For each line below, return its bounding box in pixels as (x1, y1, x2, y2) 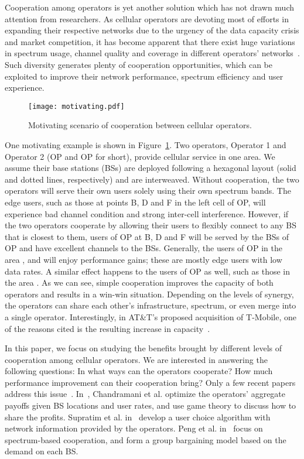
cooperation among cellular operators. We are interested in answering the (5, 353, 268, 365)
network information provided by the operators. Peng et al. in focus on (5, 422, 263, 434)
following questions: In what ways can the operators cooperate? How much (5, 365, 273, 377)
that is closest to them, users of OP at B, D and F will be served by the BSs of (5, 230, 289, 242)
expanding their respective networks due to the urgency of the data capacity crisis (5, 24, 299, 36)
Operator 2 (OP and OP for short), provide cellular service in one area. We (5, 150, 275, 162)
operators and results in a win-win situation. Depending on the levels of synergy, (5, 287, 294, 300)
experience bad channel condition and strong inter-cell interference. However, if (5, 207, 289, 220)
